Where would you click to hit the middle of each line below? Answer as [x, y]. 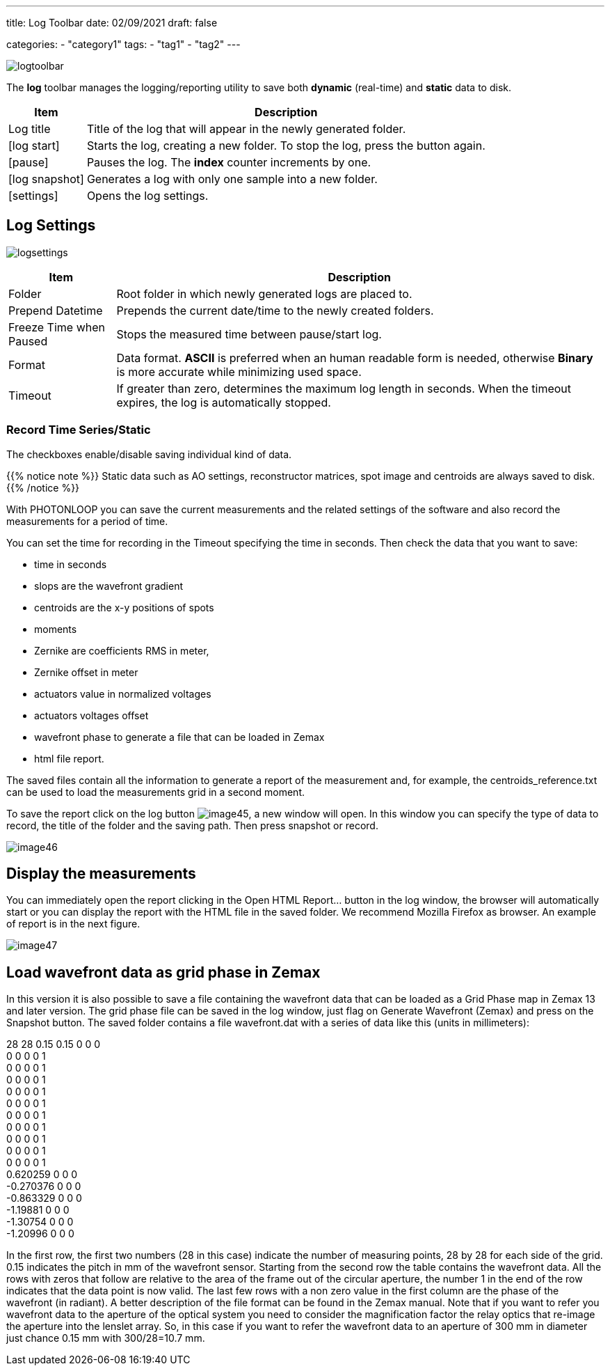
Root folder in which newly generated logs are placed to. [264, 293]
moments [56, 629]
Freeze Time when [57, 327]
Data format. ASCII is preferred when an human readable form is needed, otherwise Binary [355, 358]
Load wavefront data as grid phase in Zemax [163, 972]
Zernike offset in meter [86, 672]
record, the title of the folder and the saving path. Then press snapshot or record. [192, 825]
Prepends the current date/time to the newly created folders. [275, 310]
